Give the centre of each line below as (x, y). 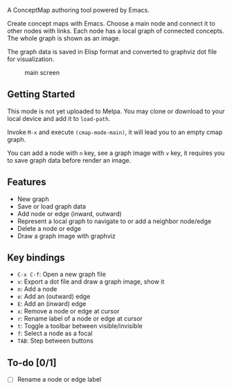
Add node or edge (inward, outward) (70, 213)
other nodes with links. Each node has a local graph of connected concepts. (116, 31)
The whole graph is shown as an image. (64, 38)
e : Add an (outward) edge (54, 296)
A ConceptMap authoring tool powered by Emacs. (79, 10)
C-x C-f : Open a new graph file (61, 275)
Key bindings (36, 258)
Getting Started (41, 94)
